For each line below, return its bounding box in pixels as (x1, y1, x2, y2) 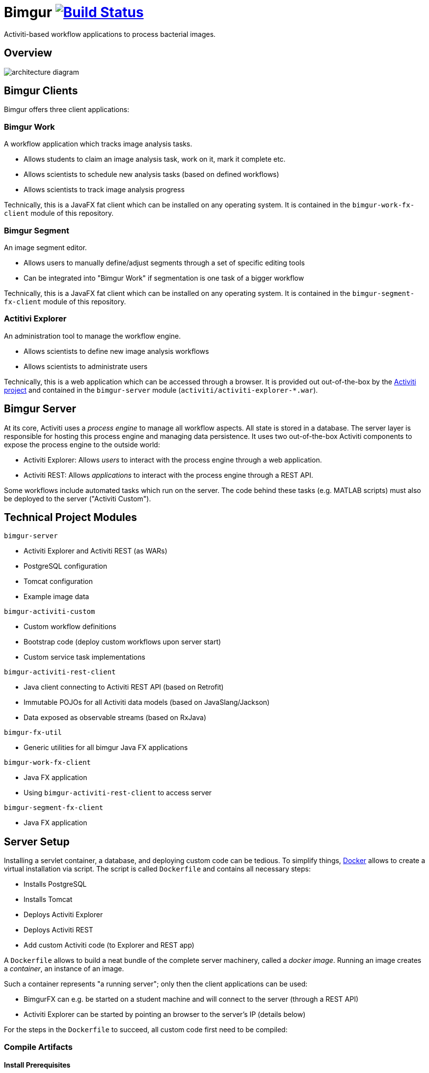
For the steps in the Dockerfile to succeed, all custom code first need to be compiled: (4, 1025, 288, 1034)
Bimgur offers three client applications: (4, 105, 130, 114)
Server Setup (4, 835, 70, 848)
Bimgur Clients (4, 85, 78, 97)
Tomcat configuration (24, 577, 93, 586)
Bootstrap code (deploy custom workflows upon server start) (24, 638, 221, 646)
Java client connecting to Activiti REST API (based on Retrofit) (24, 683, 224, 692)
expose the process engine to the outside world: (4, 440, 160, 449)
